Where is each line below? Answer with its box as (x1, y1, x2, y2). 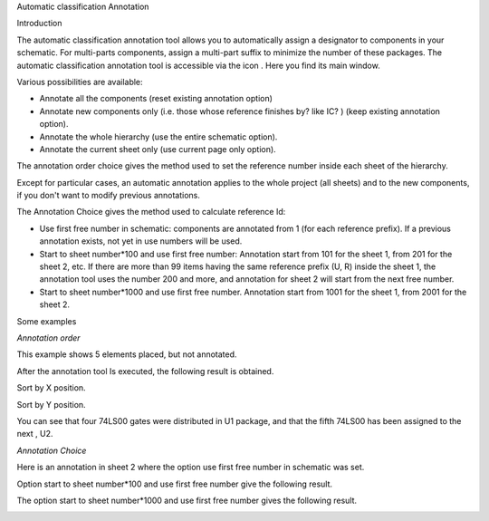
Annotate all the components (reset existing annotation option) (39, 93, 273, 104)
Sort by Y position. (16, 399, 86, 410)
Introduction (16, 18, 62, 29)
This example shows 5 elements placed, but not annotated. (16, 349, 237, 360)
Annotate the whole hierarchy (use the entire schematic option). (39, 131, 278, 142)
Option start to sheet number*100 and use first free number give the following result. (16, 478, 333, 489)
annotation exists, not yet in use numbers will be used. (39, 236, 243, 246)
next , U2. (16, 429, 53, 439)
